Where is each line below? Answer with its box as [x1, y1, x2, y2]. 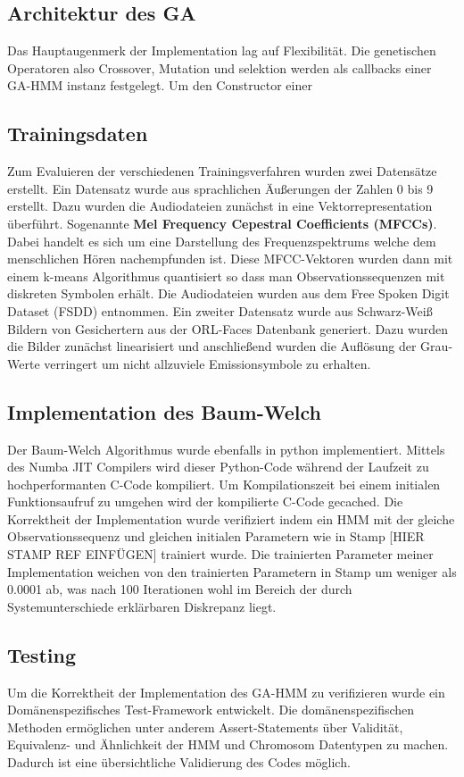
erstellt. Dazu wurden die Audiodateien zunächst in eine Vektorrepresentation [7, 196, 433, 215]
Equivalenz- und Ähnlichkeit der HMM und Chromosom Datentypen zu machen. [7, 735, 449, 754]
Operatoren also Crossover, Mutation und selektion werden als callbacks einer [7, 58, 432, 77]
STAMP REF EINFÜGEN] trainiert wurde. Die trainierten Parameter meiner [7, 545, 434, 564]
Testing [7, 640, 76, 668]
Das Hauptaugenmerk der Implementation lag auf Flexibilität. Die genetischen [7, 41, 436, 60]
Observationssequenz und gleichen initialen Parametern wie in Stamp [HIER [7, 527, 425, 546]
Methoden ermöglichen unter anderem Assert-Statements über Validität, [7, 717, 403, 736]
